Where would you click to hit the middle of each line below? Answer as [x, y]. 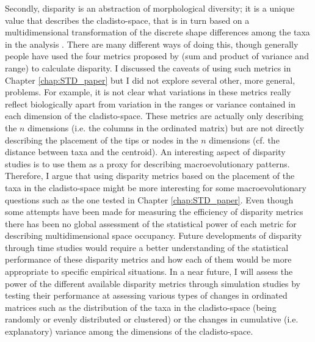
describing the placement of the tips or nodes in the [102, 140]
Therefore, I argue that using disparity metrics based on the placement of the [150, 176]
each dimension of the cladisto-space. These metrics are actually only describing [154, 116]
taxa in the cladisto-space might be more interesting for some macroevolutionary [156, 187]
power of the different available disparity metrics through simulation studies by [153, 283]
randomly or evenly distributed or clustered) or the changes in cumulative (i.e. [152, 319]
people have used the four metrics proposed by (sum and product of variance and [157, 56]
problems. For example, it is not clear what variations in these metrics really [148, 92]
